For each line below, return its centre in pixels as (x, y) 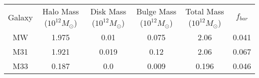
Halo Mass (61, 11)
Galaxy (20, 17)
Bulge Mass (156, 11)
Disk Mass (108, 11)
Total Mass (205, 11)
